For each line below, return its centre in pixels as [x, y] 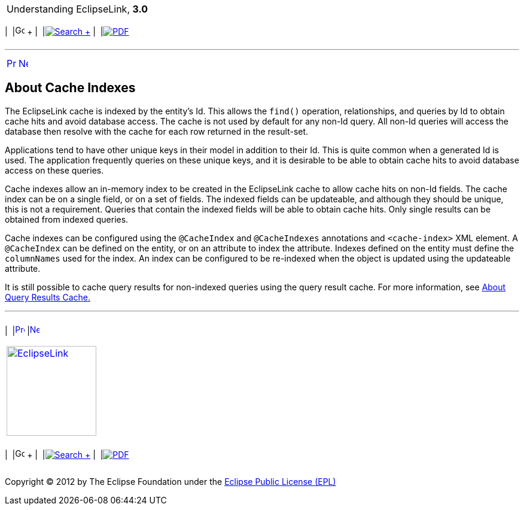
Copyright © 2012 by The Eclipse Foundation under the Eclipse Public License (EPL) [170, 481]
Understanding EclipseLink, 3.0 [77, 9]
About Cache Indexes [70, 88]
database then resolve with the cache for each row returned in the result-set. [157, 131]
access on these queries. [54, 170]
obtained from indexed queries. [67, 219]
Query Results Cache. [48, 297]
